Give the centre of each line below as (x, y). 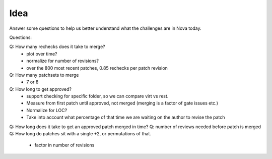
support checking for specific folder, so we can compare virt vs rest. (97, 96)
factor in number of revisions (64, 145)
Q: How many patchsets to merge (44, 75)
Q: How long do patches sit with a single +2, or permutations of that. (80, 134)
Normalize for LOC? (47, 110)
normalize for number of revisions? (63, 61)
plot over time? (42, 54)
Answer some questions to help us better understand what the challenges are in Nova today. (105, 28)
